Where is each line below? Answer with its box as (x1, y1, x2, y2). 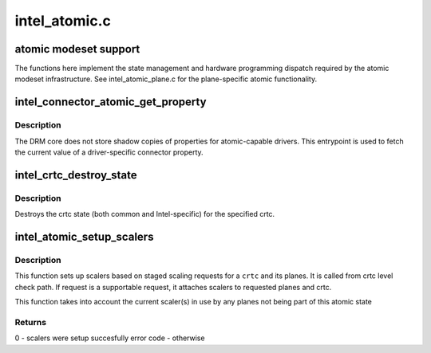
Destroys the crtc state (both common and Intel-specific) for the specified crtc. (14, 210, 275, 219)
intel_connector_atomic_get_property (14, 96, 207, 109)
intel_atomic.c (14, 12, 111, 29)
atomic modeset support (14, 42, 140, 56)
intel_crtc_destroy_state (14, 168, 137, 182)
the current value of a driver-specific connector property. (14, 147, 204, 157)
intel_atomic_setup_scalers (14, 229, 154, 243)
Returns (14, 316, 47, 328)
